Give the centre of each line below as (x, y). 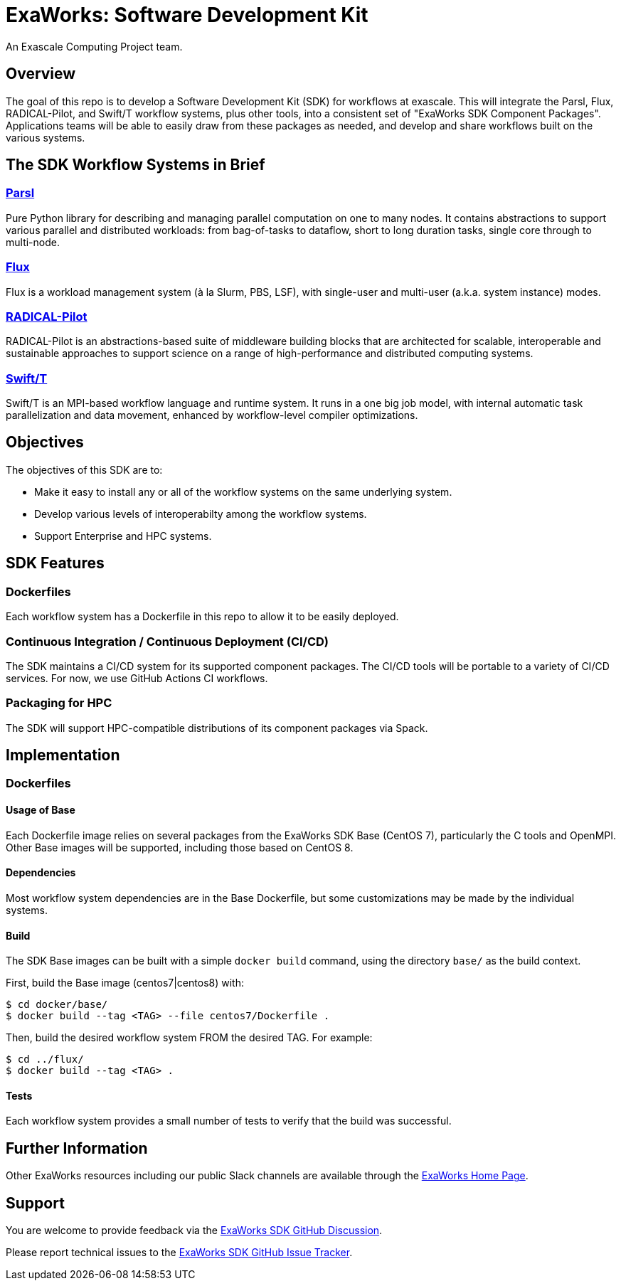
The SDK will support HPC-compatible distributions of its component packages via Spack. (217, 728)
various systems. (46, 137)
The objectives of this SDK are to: (84, 469)
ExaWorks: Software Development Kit (187, 15)
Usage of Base (41, 810)
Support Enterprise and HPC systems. (123, 536)
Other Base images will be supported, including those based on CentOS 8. (180, 847)
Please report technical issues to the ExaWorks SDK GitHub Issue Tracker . (179, 1253)
